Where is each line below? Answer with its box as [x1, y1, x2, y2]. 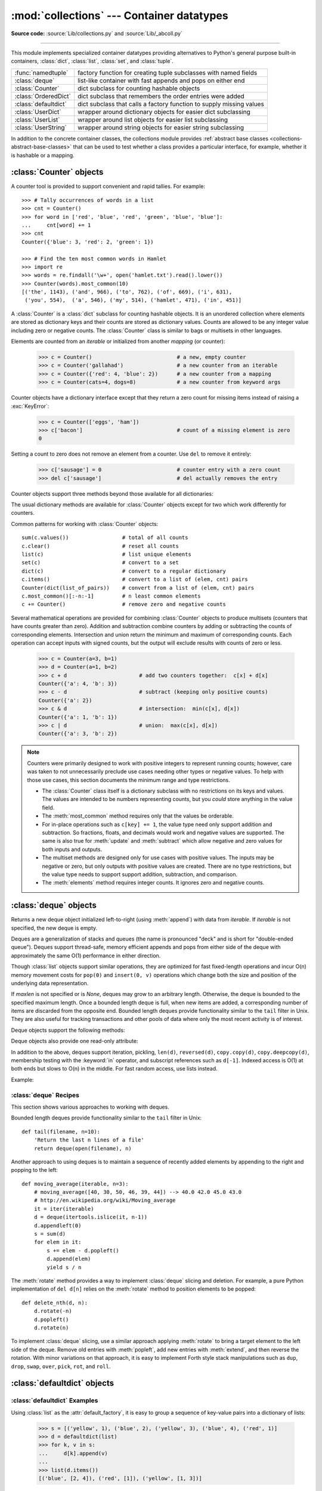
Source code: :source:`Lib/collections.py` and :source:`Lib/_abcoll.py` [11, 30, 183, 37]
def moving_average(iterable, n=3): [21, 1180, 129, 1187]
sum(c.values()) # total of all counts [21, 534, 188, 541]
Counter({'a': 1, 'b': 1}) [38, 713, 117, 720]
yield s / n [47, 1264, 82, 1270]
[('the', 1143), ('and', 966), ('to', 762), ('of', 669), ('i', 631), [21, 289, 233, 295]
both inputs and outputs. [42, 846, 103, 853]
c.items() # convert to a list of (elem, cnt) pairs [21, 576, 248, 583]
